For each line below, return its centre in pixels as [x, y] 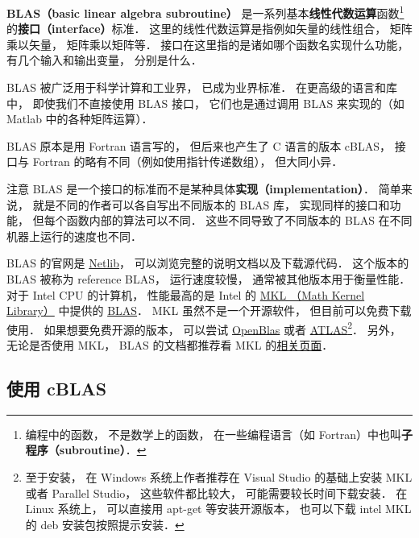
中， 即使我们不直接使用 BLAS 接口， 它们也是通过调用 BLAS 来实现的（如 [205, 103]
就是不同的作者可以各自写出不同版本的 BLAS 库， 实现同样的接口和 [211, 204]
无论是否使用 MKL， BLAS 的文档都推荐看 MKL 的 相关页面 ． [170, 345]
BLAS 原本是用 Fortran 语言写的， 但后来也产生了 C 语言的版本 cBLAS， [199, 145]
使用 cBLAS [57, 388]
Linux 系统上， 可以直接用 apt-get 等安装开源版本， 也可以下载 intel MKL [218, 509]
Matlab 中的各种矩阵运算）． [80, 119]
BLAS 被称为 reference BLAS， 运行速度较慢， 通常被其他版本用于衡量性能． [209, 278]
